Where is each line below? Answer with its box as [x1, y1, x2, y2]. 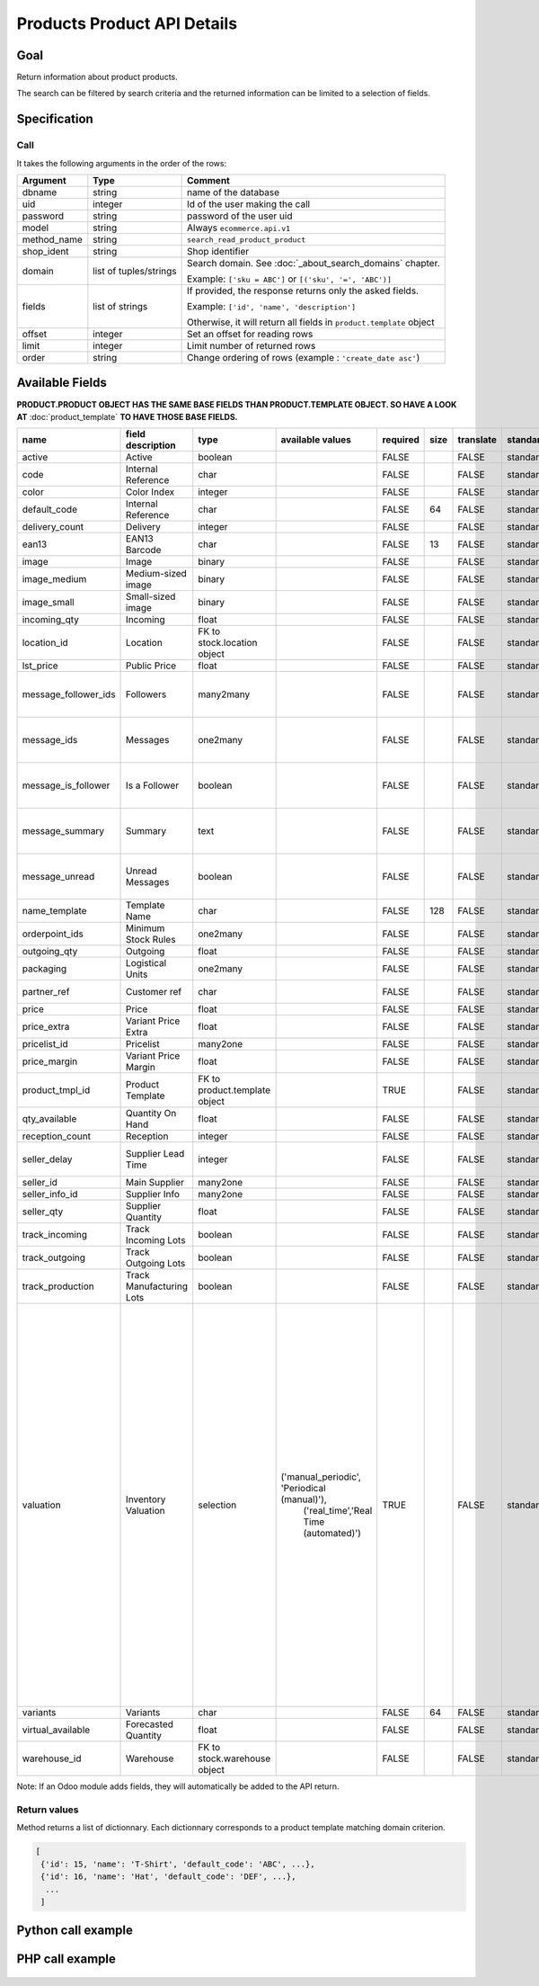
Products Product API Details [16, 13, 238, 33]
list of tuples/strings [93, 265, 177, 277]
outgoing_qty [22, 945, 78, 958]
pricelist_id [22, 1038, 68, 1051]
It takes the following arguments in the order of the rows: [16, 157, 227, 168]
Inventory [126, 1493, 166, 1506]
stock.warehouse [198, 1752, 271, 1765]
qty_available [22, 1113, 77, 1125]
